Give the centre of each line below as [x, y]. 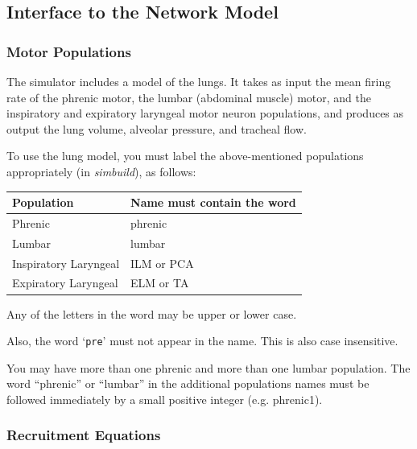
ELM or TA [160, 283]
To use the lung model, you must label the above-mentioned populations [185, 156]
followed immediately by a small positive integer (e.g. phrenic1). [165, 399]
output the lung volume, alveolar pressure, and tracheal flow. [157, 128]
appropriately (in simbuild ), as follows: [101, 171]
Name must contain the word [213, 202]
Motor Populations [69, 51]
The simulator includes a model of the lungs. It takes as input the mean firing [199, 81]
